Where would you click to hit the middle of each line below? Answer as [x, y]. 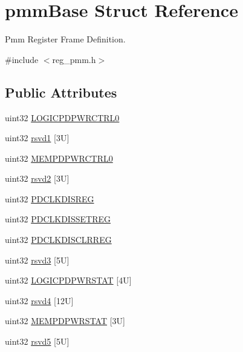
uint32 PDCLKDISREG [50, 198]
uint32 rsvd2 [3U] [37, 178]
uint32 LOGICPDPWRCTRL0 [62, 117]
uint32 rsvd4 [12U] [39, 300]
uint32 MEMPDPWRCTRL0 [59, 158]
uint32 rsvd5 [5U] [37, 341]
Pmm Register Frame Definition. [65, 39]
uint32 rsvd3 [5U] [37, 260]
